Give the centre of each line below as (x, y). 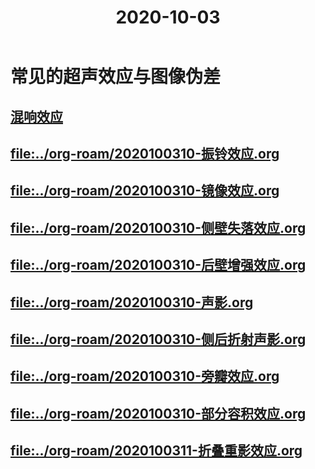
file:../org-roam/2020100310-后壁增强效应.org (158, 265)
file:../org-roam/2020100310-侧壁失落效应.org (158, 227)
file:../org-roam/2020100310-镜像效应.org (145, 191)
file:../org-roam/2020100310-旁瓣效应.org (145, 376)
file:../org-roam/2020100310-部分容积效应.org (158, 413)
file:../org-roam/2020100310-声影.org (132, 302)
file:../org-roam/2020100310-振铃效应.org (145, 153)
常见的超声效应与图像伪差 (116, 77)
